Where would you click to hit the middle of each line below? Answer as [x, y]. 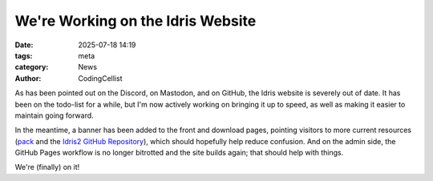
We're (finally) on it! [47, 167]
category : [32, 67]
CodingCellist [100, 78]
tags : [24, 55]
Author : [28, 78]
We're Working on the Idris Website [136, 21]
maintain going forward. [54, 115]
